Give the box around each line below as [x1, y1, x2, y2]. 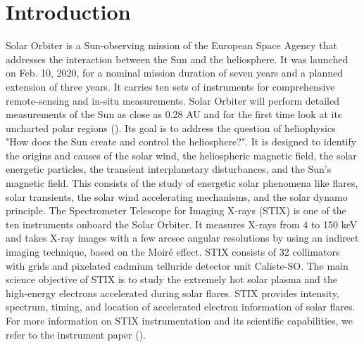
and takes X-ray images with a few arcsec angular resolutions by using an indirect [6, 230, 359, 245]
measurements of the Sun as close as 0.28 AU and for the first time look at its [6, 107, 342, 122]
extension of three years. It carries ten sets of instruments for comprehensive [6, 79, 335, 93]
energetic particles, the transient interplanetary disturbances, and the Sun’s [6, 162, 332, 176]
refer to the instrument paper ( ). [6, 327, 146, 341]
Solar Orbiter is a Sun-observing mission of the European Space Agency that [6, 38, 337, 53]
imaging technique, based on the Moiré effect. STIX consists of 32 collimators [6, 244, 340, 259]
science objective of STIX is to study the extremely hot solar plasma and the [6, 272, 337, 287]
